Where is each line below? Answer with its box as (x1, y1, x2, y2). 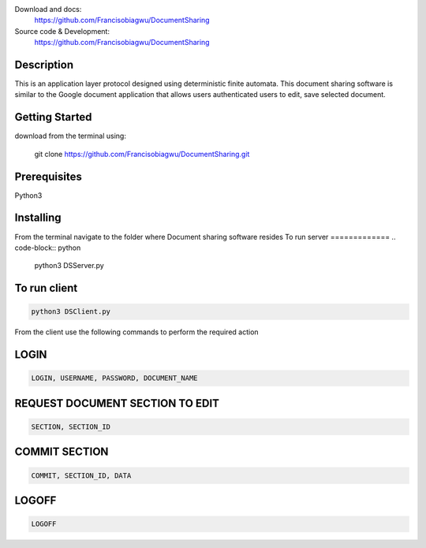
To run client (14, 281, 78, 295)
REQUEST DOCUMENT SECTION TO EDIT (14, 397, 220, 410)
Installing (14, 211, 62, 225)
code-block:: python (14, 243, 81, 252)
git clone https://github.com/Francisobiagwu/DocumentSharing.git (34, 149, 250, 158)
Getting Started (14, 110, 92, 124)
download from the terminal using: (14, 131, 126, 141)
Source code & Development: (14, 26, 110, 35)
